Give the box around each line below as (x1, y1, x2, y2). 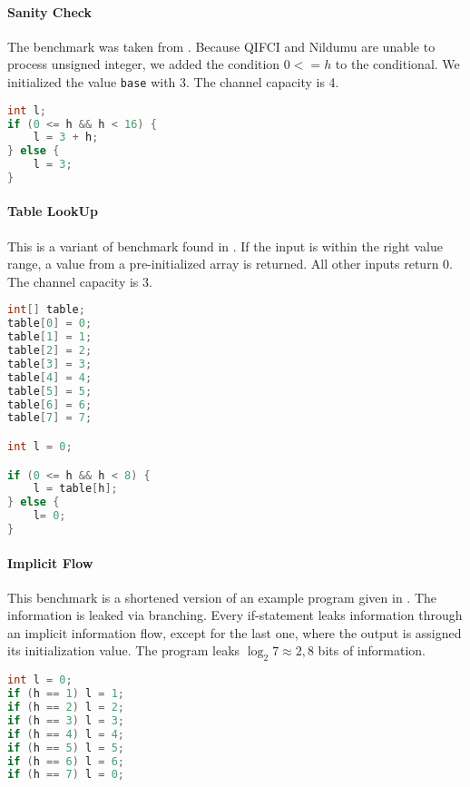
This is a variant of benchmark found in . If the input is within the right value (7, 236, 443, 255)
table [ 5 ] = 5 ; (7, 384, 93, 398)
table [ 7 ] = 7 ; (7, 411, 93, 425)
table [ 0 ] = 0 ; (7, 317, 93, 330)
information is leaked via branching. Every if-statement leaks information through (7, 605, 463, 625)
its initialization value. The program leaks (7, 641, 240, 660)
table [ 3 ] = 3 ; (7, 357, 93, 370)
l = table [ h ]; (33, 482, 118, 496)
